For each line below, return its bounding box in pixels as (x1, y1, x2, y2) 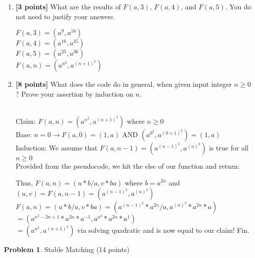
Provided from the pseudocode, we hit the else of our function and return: (15, 160, 240, 171)
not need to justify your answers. (15, 11, 115, 21)
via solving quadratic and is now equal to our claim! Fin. (77, 225, 250, 235)
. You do (225, 1, 251, 11)
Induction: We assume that (15, 142, 98, 152)
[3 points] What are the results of (15, 1, 121, 11)
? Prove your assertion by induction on (15, 88, 133, 99)
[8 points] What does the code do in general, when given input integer (15, 79, 232, 89)
